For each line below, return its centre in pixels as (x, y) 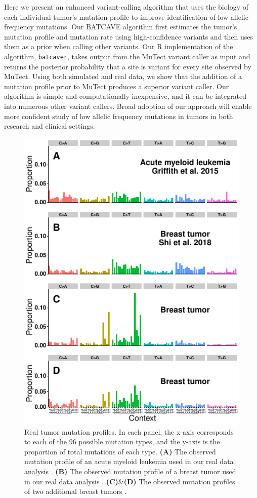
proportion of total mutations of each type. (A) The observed (120, 451)
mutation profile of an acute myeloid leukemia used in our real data (129, 461)
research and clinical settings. (50, 126)
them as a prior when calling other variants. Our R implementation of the (119, 46)
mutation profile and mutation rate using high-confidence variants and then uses (129, 36)
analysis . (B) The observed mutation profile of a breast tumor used (130, 471)
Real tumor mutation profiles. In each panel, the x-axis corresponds (129, 431)
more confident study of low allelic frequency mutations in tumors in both (119, 116)
